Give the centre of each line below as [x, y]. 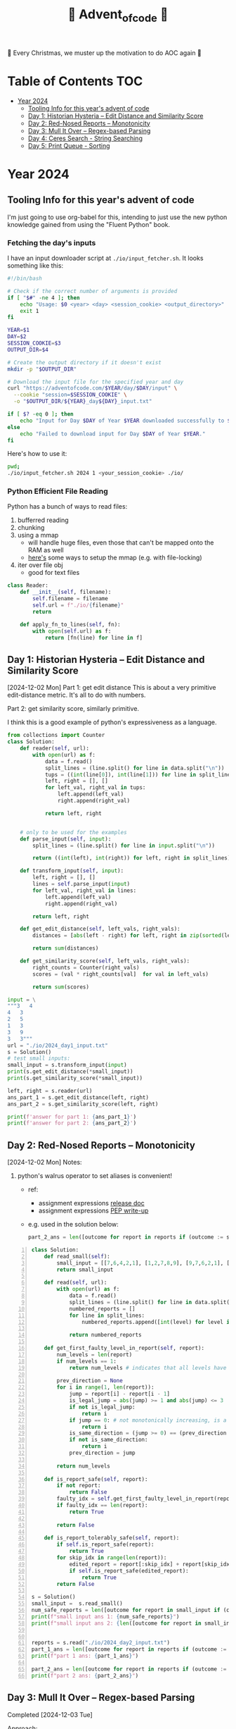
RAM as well [46, 550]
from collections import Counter [56, 736]
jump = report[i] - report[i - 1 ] [120, 1394]
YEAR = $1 [19, 330]
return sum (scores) [61, 987]
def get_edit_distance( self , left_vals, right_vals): [100, 929]
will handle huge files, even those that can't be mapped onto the [121, 543]
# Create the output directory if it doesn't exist [84, 362]
